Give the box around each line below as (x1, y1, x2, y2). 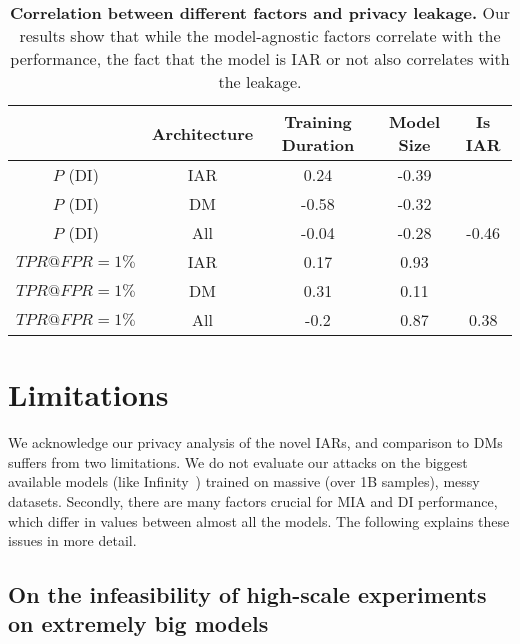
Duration (281, 133, 355, 156)
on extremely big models (8, 608, 269, 639)
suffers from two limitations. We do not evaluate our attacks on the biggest (8, 451, 468, 472)
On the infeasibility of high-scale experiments (8, 579, 487, 610)
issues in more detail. (8, 530, 137, 551)
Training (284, 110, 352, 133)
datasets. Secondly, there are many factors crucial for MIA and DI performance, (8, 490, 498, 511)
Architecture (151, 121, 254, 145)
